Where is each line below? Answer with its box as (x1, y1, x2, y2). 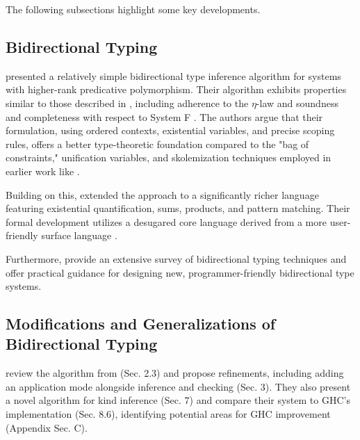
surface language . (41, 228, 117, 243)
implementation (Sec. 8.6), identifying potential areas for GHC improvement (6, 407, 331, 421)
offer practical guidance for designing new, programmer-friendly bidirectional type (6, 265, 354, 279)
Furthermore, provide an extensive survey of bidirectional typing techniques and (6, 251, 347, 266)
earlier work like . (6, 163, 80, 178)
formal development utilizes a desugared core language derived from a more (6, 214, 327, 229)
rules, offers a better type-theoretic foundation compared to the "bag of (6, 136, 309, 151)
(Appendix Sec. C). (6, 420, 88, 434)
